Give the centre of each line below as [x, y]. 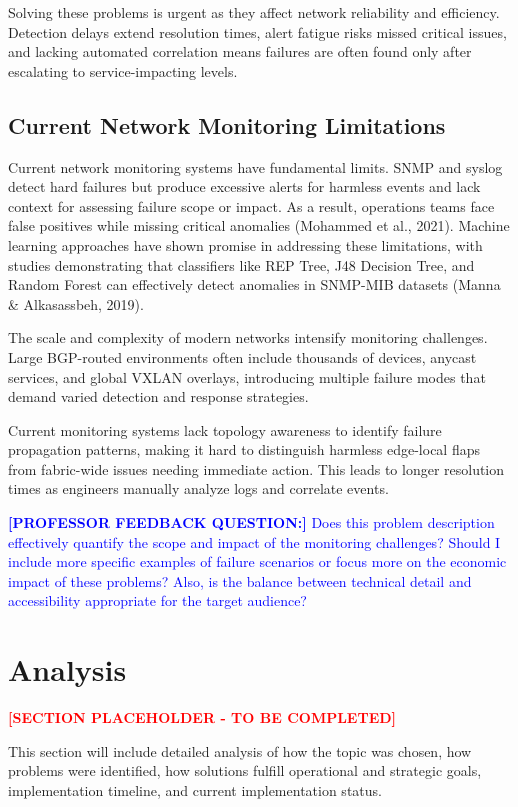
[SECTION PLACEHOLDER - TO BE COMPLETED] [202, 717]
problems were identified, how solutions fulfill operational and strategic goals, [245, 770]
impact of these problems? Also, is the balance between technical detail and [240, 580]
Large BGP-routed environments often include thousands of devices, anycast [242, 356]
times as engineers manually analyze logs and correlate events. [198, 488]
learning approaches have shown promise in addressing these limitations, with [245, 244]
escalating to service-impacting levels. [123, 70]
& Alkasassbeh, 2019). [76, 303]
